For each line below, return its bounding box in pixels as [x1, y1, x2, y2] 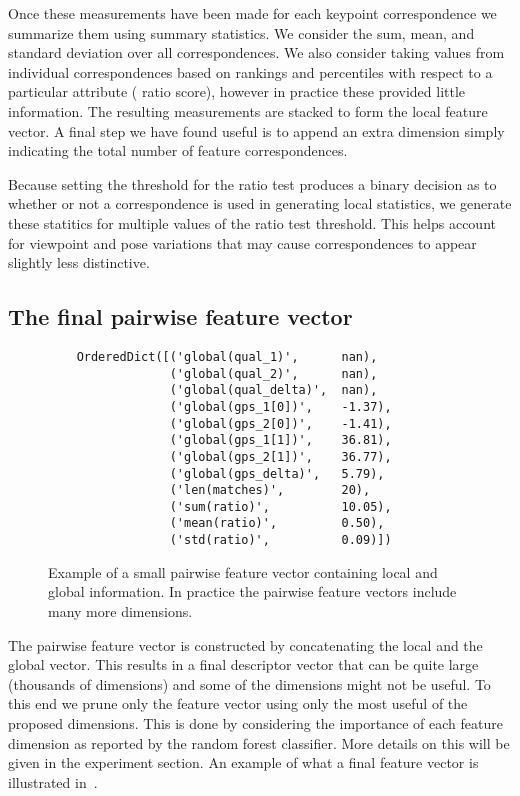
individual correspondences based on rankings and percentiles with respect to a [8, 61, 493, 82]
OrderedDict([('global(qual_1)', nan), [76, 349, 378, 364]
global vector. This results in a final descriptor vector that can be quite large [8, 654, 479, 675]
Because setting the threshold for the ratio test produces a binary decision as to [8, 173, 497, 194]
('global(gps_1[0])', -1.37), [169, 399, 392, 414]
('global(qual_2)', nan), [169, 366, 378, 381]
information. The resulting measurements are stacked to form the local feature [8, 100, 488, 121]
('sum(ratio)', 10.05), [169, 499, 392, 514]
